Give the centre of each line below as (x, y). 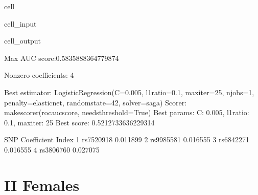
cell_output (22, 41)
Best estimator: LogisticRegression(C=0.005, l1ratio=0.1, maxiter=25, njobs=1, (129, 92)
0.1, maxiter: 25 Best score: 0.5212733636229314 (79, 122)
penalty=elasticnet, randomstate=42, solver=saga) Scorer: (96, 102)
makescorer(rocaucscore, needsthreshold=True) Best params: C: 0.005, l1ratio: (127, 112)
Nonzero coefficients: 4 (39, 75)
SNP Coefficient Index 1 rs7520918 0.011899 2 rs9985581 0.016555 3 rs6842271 (127, 139)
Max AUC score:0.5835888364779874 (62, 58)
